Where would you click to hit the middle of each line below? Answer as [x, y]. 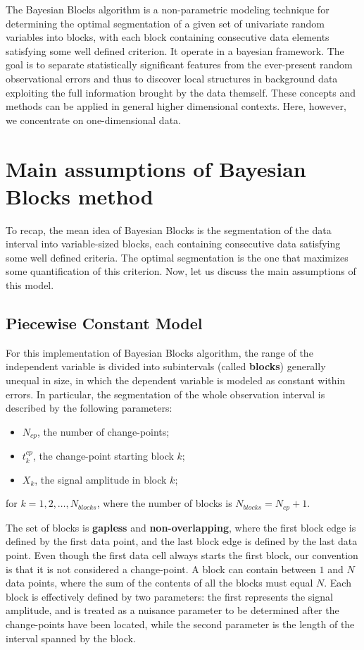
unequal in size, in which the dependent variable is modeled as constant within [176, 380]
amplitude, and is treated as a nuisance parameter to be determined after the [172, 610]
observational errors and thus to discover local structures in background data [172, 78]
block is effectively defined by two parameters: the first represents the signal [169, 596]
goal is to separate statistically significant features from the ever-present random [179, 65]
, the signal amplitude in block [101, 479]
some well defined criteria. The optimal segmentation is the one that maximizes [177, 257]
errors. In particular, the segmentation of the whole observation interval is [165, 394]
